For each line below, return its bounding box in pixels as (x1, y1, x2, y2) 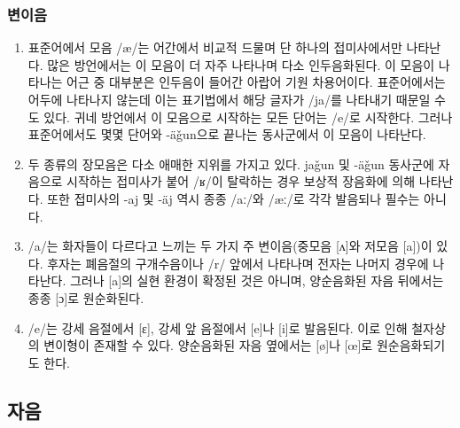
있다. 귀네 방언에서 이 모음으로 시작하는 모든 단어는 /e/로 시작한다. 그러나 (43, 107, 453, 126)
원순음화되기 (376, 336, 446, 354)
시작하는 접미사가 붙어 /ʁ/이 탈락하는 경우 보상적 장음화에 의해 (66, 172, 416, 191)
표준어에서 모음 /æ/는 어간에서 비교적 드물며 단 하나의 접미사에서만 (27, 38, 402, 57)
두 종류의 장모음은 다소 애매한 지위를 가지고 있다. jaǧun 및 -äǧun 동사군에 (27, 154, 434, 173)
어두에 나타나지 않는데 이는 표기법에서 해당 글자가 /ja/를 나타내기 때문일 (27, 90, 431, 108)
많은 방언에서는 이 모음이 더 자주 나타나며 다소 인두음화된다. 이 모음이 (47, 55, 435, 74)
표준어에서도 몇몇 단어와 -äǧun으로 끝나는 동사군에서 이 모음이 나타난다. (27, 125, 426, 144)
